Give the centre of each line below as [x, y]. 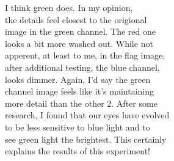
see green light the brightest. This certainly [86, 139]
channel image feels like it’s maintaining [79, 91]
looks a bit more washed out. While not [79, 43]
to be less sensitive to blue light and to [78, 127]
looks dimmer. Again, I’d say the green [78, 79]
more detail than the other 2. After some [81, 103]
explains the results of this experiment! [78, 151]
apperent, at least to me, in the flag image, [85, 55]
